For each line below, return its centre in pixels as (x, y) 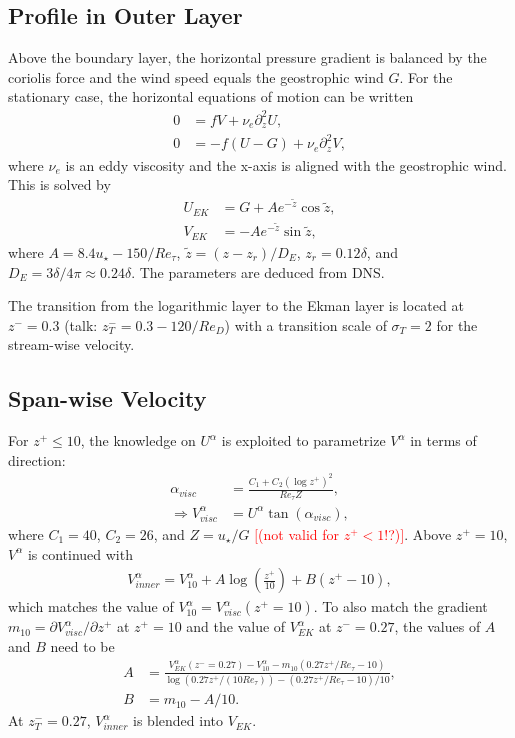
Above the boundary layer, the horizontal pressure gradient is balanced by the (247, 57)
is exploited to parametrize (303, 440)
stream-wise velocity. (71, 344)
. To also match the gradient (400, 606)
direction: (37, 459)
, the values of (437, 626)
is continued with (80, 553)
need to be (82, 645)
